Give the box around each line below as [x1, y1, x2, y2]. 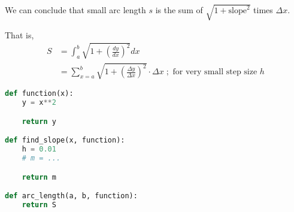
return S [22, 200, 56, 209]
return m [22, 172, 56, 181]
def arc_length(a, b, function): [5, 192, 138, 201]
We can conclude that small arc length [5, 4, 146, 16]
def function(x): [5, 89, 74, 98]
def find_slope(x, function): [5, 136, 125, 145]
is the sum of [155, 4, 203, 16]
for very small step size [172, 68, 257, 77]
